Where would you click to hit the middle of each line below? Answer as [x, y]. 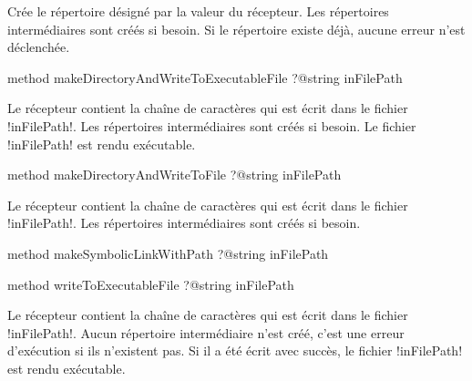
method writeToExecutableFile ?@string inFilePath [151, 284]
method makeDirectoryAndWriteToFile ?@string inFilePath [174, 175]
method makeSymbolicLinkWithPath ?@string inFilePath [168, 253]
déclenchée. [39, 47]
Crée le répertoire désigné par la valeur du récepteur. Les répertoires [198, 11]
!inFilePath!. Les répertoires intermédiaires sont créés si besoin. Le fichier [212, 125]
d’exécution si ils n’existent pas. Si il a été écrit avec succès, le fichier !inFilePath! [235, 350]
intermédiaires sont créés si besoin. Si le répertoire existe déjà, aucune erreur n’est [236, 29]
